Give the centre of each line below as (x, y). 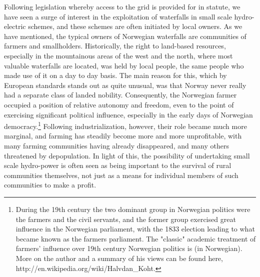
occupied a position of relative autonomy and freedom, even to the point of (119, 104)
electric (15, 26)
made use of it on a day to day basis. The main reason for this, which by (115, 75)
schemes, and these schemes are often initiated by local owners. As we (135, 26)
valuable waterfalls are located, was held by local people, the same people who (124, 65)
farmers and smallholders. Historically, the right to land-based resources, (115, 46)
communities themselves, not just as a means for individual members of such (121, 175)
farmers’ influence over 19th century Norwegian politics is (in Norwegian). (129, 248)
